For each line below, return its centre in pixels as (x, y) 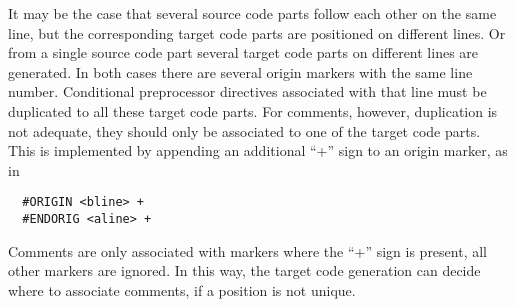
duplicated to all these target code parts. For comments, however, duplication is (253, 110)
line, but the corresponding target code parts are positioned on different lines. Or (257, 32)
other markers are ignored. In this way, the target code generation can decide (244, 270)
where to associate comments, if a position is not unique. (182, 289)
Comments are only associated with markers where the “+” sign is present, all (247, 250)
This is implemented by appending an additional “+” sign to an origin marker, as (258, 150)
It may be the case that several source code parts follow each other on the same (252, 13)
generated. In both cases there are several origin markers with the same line (240, 71)
